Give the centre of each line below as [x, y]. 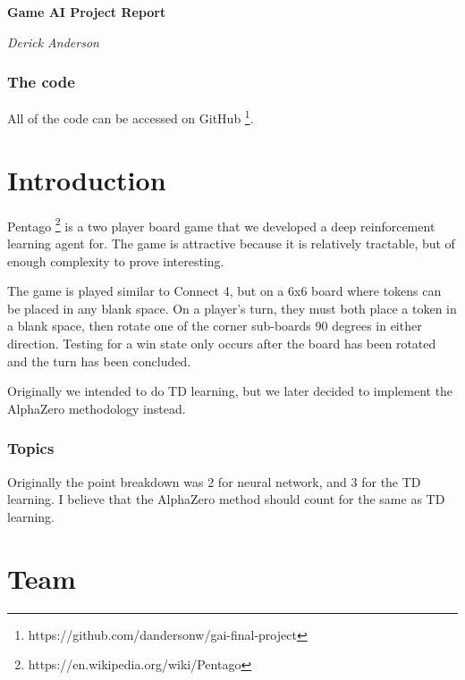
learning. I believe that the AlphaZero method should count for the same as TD [226, 499]
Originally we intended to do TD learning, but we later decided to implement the [230, 391]
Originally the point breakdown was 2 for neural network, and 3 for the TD [214, 481]
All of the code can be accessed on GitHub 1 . [131, 117]
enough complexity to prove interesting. [116, 260]
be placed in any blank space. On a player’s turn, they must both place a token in [232, 308]
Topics [31, 448]
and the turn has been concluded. [99, 361]
